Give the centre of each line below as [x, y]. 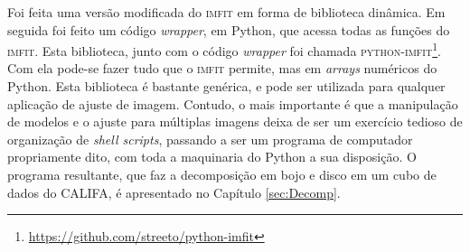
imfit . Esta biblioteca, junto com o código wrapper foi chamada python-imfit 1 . [224, 49]
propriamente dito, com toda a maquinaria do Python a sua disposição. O [212, 157]
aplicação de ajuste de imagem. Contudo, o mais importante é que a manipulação [233, 103]
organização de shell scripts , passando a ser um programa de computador [210, 139]
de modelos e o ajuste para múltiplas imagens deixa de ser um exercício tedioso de [235, 121]
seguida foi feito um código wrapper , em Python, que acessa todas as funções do [229, 29]
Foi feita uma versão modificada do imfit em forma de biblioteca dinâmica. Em [226, 12]
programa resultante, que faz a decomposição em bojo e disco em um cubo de [222, 174]
